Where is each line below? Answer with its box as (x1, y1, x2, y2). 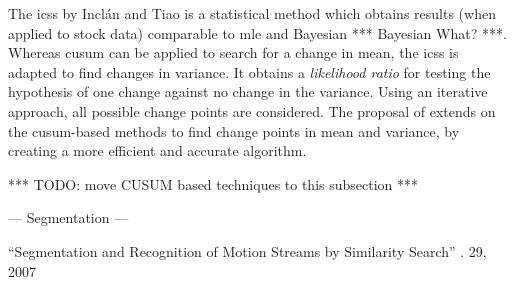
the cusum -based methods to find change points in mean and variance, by (8, 120, 460, 141)
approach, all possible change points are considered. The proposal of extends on (8, 100, 496, 121)
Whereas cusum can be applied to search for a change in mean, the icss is (8, 42, 459, 63)
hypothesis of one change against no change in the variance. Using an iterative (8, 81, 488, 102)
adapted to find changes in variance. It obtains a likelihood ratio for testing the (8, 61, 491, 82)
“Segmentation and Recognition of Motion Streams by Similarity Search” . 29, (8, 240, 487, 261)
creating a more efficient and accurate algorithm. (8, 140, 307, 161)
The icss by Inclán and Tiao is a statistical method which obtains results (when (8, 3, 496, 23)
